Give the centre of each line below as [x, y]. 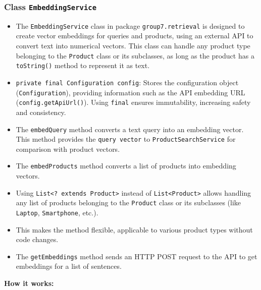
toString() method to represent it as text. [83, 65]
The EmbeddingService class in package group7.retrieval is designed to [130, 25]
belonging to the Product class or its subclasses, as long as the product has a [135, 55]
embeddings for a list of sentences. [69, 266]
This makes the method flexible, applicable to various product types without [134, 229]
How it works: [29, 283]
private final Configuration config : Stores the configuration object [127, 82]
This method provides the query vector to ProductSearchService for [126, 139]
